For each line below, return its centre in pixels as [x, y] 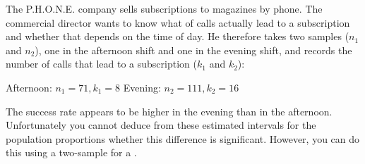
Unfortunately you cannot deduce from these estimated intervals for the [161, 125]
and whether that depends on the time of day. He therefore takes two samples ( [178, 36]
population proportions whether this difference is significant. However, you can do [183, 138]
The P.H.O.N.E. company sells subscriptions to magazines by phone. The [164, 8]
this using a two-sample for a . [71, 152]
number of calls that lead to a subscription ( [101, 64]
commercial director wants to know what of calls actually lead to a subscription [178, 22]
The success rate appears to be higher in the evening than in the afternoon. [169, 111]
